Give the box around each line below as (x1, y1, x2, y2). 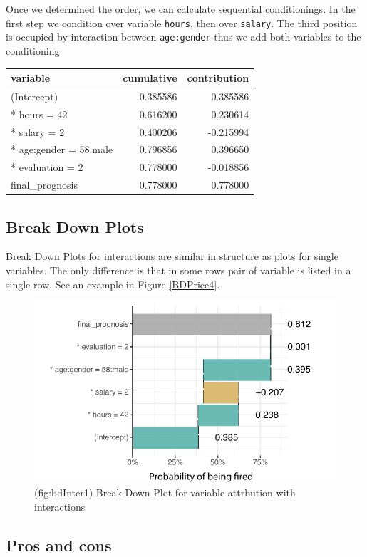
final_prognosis (11, 177, 78, 192)
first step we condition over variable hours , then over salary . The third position (6, 15, 358, 30)
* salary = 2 (11, 124, 65, 139)
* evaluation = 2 (11, 160, 83, 175)
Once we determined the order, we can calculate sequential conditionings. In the (6, 1, 356, 16)
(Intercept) (11, 88, 58, 103)
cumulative (123, 71, 177, 85)
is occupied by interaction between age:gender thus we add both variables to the (6, 29, 361, 44)
